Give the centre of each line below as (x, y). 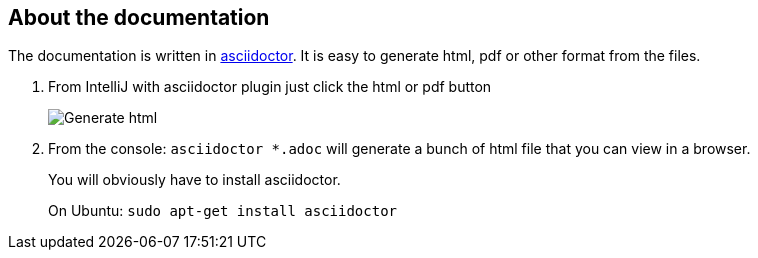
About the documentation (139, 17)
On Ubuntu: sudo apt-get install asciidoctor (223, 211)
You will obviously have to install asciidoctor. (194, 180)
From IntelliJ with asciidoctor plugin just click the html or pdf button (270, 87)
